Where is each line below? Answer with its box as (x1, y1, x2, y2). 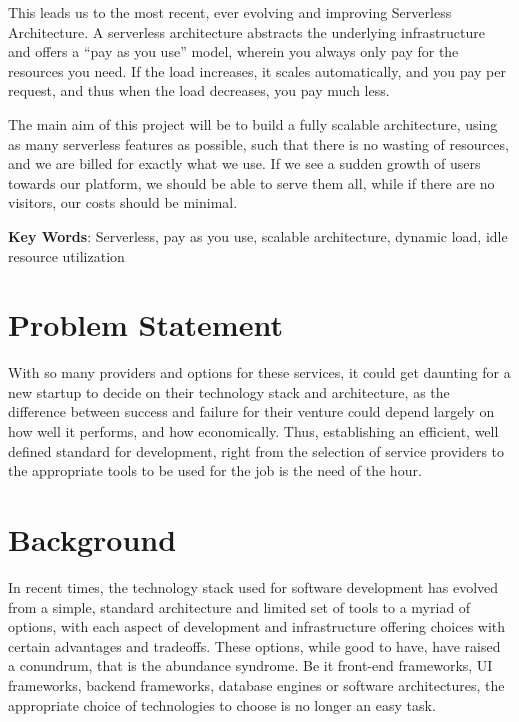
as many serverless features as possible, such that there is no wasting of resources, (8, 133, 509, 154)
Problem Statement (8, 304, 283, 345)
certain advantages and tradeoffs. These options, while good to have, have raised (8, 635, 501, 656)
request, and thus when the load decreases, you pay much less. (8, 80, 390, 101)
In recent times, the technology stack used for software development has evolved (8, 576, 499, 597)
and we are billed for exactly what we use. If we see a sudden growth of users (8, 153, 481, 174)
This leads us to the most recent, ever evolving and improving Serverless (8, 2, 452, 22)
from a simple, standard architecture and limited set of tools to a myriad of (8, 596, 471, 617)
